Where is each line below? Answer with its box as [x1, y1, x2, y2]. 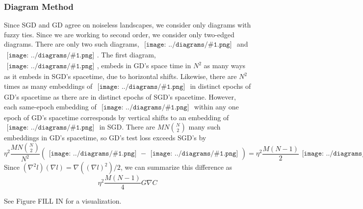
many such [188, 122, 221, 132]
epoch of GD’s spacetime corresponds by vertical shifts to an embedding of [4, 112, 229, 122]
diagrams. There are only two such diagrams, [4, 39, 139, 49]
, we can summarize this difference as [120, 162, 233, 172]
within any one [194, 101, 239, 111]
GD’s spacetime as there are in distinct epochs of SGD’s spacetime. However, [4, 92, 236, 102]
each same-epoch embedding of [4, 101, 97, 111]
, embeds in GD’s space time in [97, 60, 191, 71]
